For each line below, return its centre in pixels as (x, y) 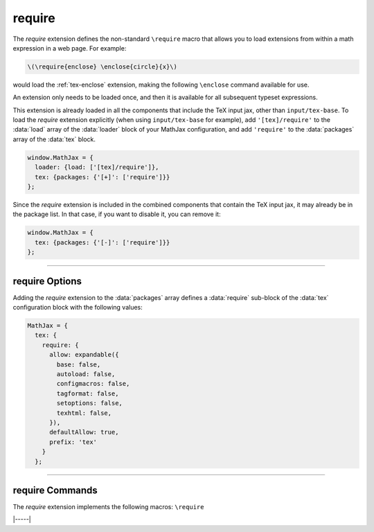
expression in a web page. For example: (70, 48)
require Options (47, 281)
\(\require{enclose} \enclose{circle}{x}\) (103, 66)
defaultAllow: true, (84, 432)
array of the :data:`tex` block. (54, 139)
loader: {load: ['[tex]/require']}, (97, 167)
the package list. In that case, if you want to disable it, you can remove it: (117, 214)
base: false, (79, 364)
